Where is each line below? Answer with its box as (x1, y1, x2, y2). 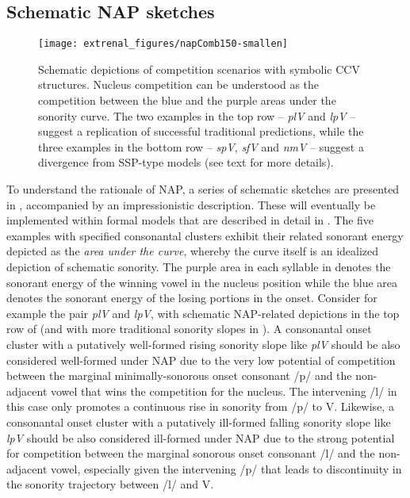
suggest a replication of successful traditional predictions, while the (38, 123, 364, 140)
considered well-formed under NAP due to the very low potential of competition (6, 351, 396, 368)
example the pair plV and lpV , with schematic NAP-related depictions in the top (6, 305, 400, 321)
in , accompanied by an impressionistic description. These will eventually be (6, 196, 376, 213)
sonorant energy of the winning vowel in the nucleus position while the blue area (6, 274, 398, 290)
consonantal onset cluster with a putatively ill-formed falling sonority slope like (6, 413, 391, 430)
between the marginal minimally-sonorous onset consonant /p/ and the (6, 367, 352, 384)
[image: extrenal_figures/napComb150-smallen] (38, 38, 288, 50)
